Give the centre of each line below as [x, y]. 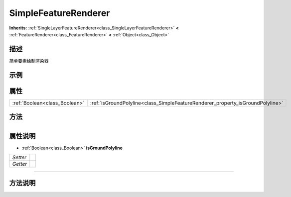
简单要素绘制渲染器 [29, 61]
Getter [20, 164]
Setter [19, 158]
